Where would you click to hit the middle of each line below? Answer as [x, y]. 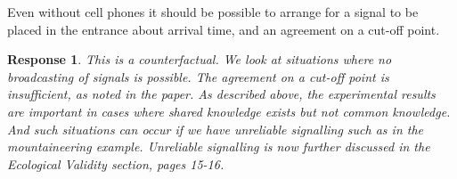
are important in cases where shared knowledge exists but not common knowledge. [229, 111]
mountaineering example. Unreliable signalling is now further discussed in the [219, 146]
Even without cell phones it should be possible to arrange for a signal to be [213, 12]
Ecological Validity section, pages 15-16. [116, 163]
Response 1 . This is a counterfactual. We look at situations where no [200, 59]
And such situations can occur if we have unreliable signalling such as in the [216, 129]
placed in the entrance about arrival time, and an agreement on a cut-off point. [224, 29]
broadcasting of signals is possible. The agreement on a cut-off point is [198, 76]
